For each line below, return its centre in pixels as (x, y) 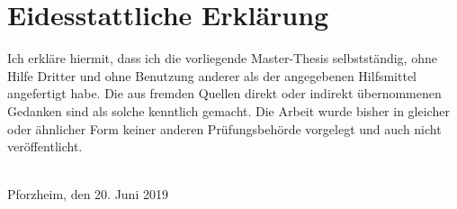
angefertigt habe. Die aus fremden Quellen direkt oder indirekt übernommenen (224, 93)
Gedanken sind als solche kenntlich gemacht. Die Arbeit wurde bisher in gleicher (228, 110)
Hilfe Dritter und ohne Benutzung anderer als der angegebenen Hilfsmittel (212, 75)
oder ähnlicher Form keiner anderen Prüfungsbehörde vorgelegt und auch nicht (224, 128)
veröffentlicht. (45, 146)
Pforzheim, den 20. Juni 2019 (88, 194)
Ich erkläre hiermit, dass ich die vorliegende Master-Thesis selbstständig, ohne (222, 58)
